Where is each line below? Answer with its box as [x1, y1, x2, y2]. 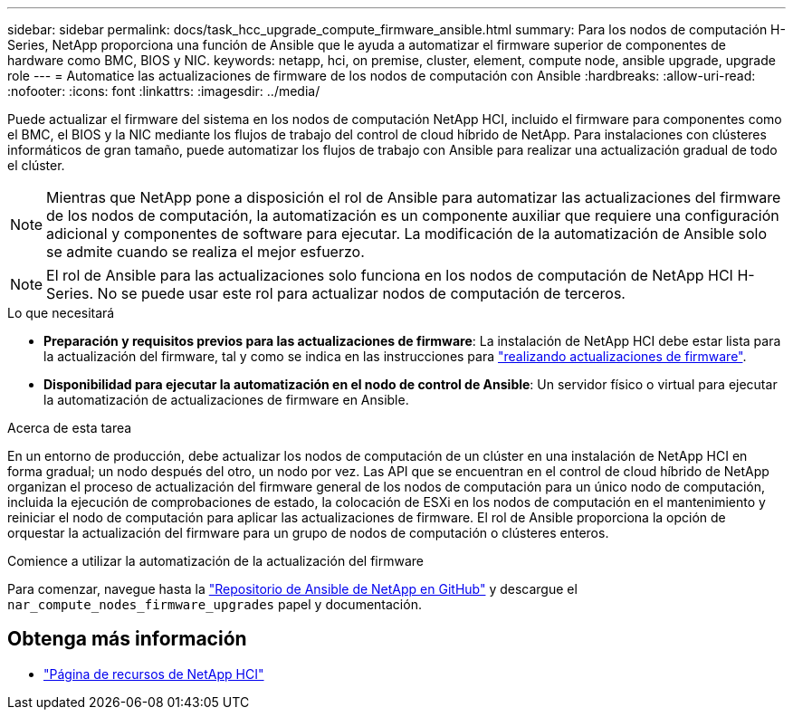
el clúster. [7, 158, 65, 173]
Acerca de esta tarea [7, 420, 132, 435]
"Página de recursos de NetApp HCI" [43, 665, 264, 682]
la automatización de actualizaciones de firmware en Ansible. [43, 392, 409, 407]
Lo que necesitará [7, 305, 115, 320]
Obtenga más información [7, 627, 247, 651]
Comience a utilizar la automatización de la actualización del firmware [7, 553, 424, 569]
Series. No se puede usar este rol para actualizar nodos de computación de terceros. [46, 284, 626, 302]
